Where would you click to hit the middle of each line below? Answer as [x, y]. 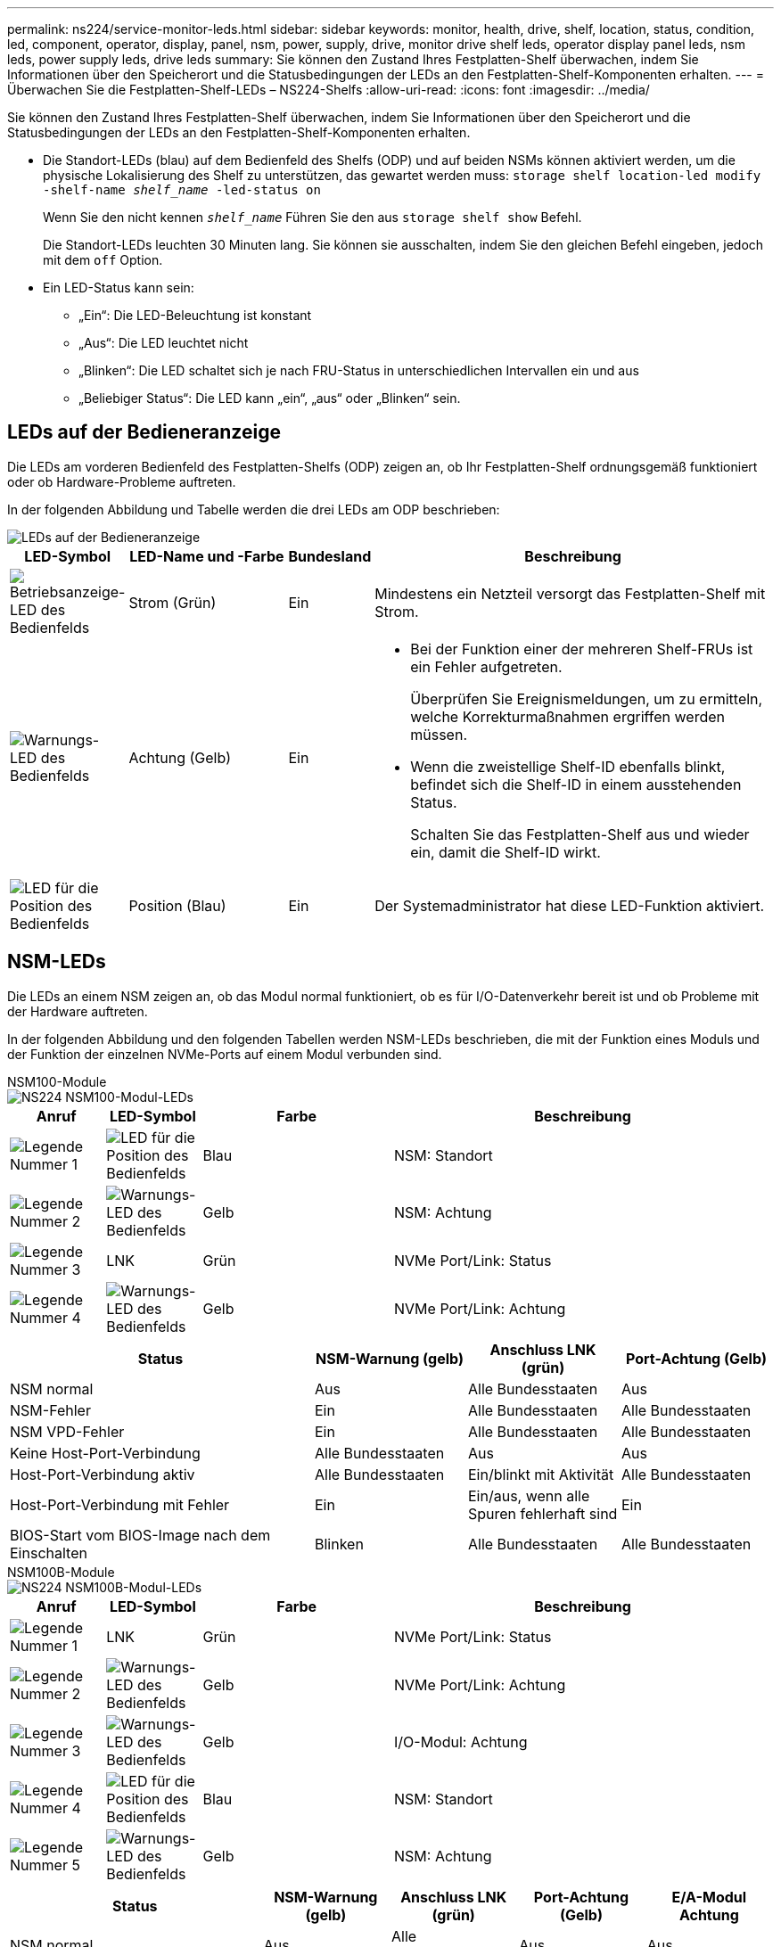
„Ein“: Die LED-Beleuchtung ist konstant [195, 315]
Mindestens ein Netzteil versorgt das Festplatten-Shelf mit [570, 593]
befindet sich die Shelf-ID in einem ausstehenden [576, 784]
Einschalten [49, 1553]
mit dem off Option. [103, 260]
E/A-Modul [709, 1897]
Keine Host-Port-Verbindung [105, 1453]
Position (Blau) [177, 905]
